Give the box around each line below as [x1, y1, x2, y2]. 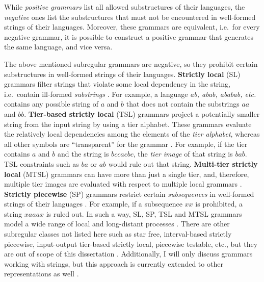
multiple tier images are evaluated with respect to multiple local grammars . [4, 178, 242, 189]
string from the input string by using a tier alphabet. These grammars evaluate [4, 118, 252, 129]
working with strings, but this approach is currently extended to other [4, 258, 223, 269]
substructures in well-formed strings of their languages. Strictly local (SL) [4, 68, 241, 79]
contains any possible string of [4, 98, 99, 109]
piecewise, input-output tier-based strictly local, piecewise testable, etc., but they [4, 238, 258, 249]
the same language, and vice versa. [4, 41, 113, 52]
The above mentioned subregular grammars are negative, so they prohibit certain [4, 58, 258, 69]
